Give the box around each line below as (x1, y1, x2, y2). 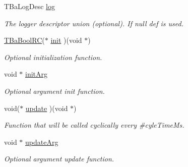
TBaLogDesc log (4, 1, 55, 11)
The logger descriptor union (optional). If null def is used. (4, 18, 183, 28)
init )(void (50, 35, 82, 45)
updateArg (25, 136, 58, 147)
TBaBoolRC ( (4, 35, 45, 45)
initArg (25, 69, 48, 79)
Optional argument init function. (4, 85, 105, 96)
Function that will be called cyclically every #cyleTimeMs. (4, 120, 184, 130)
